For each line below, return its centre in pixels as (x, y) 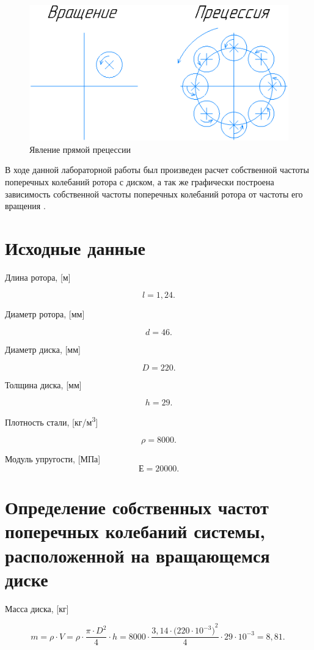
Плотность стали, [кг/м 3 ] (52, 421)
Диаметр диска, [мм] (43, 349)
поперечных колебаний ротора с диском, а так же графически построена (140, 181)
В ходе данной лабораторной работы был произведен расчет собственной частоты (157, 170)
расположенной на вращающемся (137, 555)
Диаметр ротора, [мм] (45, 314)
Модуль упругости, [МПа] (53, 459)
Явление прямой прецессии (80, 149)
